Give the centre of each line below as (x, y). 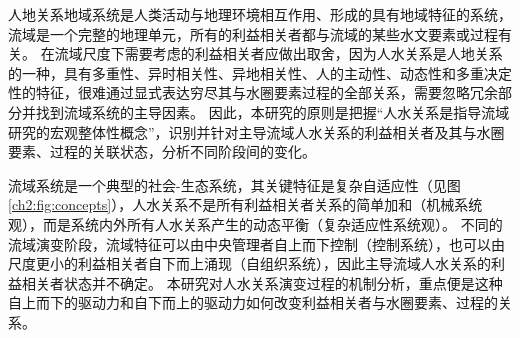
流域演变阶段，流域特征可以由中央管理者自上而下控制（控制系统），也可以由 (256, 243)
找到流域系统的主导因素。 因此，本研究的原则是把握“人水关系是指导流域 (272, 111)
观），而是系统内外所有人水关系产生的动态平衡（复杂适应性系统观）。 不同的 (255, 223)
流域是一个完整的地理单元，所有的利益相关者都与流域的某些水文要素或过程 (253, 33)
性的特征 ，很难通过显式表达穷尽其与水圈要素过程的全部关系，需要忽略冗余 (253, 92)
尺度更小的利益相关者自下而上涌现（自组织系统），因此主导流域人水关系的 (249, 263)
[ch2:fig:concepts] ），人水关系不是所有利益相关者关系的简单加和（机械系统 (245, 204)
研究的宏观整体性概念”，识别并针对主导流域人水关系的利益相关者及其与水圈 (256, 131)
